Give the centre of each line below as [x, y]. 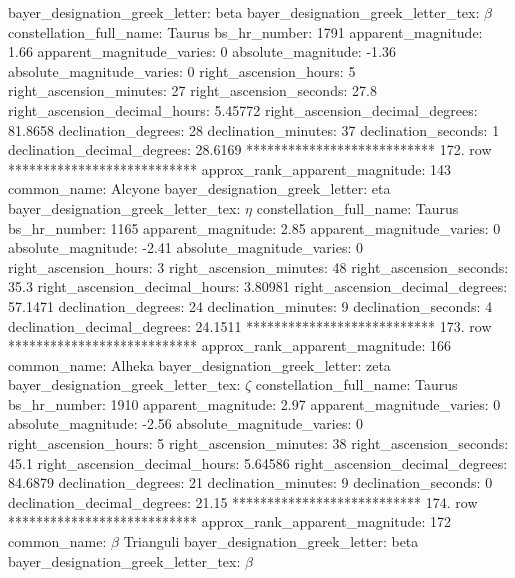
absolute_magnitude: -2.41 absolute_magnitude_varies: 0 [185, 247]
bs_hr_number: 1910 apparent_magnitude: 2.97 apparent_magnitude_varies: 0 [254, 403]
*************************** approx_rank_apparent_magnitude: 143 [230, 168]
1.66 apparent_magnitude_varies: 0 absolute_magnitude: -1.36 [202, 51]
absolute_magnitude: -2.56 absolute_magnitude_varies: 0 [185, 423]
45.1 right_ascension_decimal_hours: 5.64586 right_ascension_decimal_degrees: [258, 462]
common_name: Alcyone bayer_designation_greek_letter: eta [199, 188]
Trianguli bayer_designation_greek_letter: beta [271, 541]
